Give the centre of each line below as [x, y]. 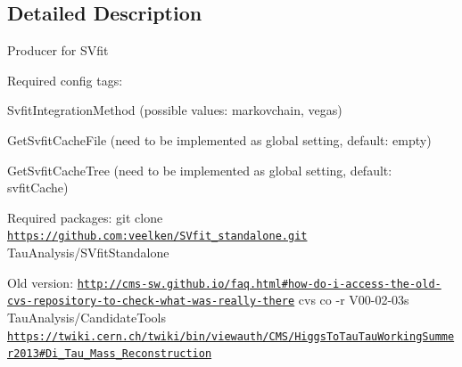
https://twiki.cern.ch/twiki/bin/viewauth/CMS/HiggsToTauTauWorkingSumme [231, 336]
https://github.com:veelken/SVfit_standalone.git [157, 237]
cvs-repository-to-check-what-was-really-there [151, 302]
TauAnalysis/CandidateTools [87, 317]
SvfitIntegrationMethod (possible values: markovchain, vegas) [175, 110]
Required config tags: [65, 80]
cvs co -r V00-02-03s [354, 300]
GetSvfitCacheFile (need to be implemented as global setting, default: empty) [219, 139]
